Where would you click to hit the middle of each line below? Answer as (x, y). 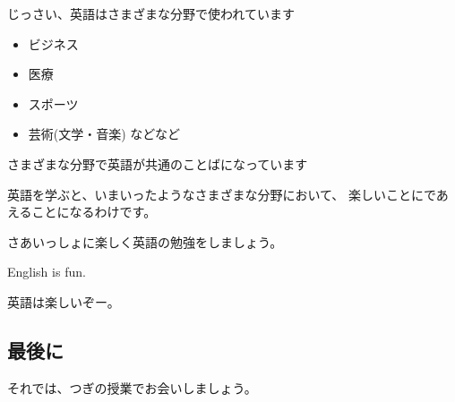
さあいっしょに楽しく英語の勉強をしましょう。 (145, 241)
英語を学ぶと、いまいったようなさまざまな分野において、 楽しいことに (215, 194)
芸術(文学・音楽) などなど (104, 134)
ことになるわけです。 (94, 212)
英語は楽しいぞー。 (64, 301)
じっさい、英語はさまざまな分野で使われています (151, 13)
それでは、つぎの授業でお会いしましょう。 (132, 387)
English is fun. (47, 272)
